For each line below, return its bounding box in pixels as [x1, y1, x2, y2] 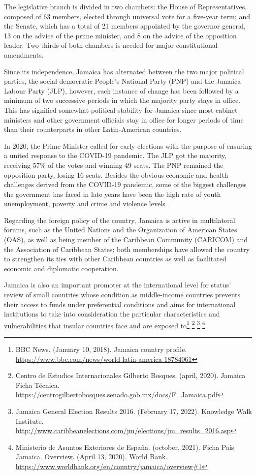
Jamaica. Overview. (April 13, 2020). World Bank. [15, 451, 168, 462]
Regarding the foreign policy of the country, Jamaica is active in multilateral [4, 215, 235, 225]
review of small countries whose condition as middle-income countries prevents [4, 289, 241, 300]
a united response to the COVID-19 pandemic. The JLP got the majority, [4, 150, 227, 160]
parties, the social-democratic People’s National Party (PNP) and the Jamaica [4, 76, 241, 86]
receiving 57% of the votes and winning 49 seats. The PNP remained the [4, 159, 224, 170]
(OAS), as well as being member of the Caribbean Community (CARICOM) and [4, 234, 248, 245]
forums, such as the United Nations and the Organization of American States [4, 224, 237, 235]
